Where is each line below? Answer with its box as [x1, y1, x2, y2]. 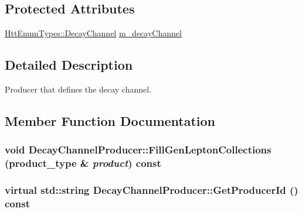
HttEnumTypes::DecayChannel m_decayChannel [5, 27, 182, 39]
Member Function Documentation [5, 111, 216, 129]
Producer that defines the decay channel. [5, 83, 152, 95]
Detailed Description [5, 56, 133, 74]
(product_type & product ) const [5, 156, 161, 170]
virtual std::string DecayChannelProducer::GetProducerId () [5, 183, 298, 197]
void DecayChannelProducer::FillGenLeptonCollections [5, 142, 272, 157]
